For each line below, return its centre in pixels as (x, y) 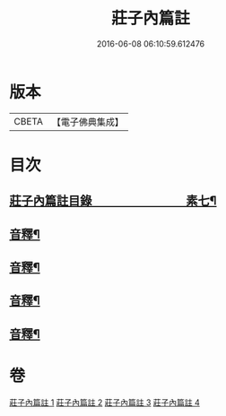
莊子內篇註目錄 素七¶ (113, 201)
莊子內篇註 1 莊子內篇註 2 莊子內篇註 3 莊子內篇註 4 (104, 402)
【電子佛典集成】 (87, 122)
